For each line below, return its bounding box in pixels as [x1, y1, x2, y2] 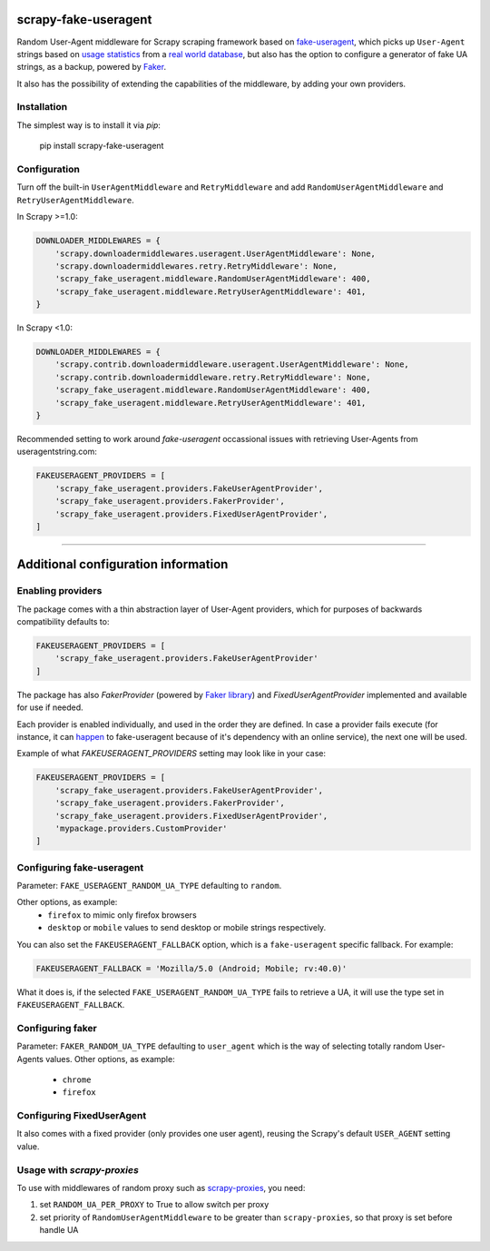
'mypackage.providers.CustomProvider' [54, 823, 228, 833]
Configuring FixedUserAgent [16, 1109, 147, 1122]
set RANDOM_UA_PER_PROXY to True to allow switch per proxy [39, 1199, 269, 1210]
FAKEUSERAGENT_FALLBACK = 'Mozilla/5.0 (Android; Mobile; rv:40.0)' [35, 963, 348, 973]
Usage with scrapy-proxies [16, 1163, 140, 1176]
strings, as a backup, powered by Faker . [16, 62, 167, 73]
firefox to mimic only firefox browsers [47, 909, 197, 921]
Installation [16, 101, 68, 113]
